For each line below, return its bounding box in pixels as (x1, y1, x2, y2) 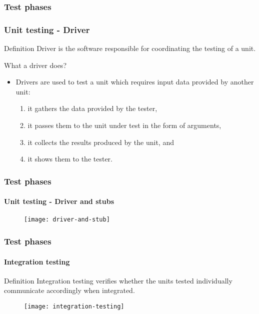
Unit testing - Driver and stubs (4, 196, 114, 206)
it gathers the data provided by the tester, (27, 103, 157, 113)
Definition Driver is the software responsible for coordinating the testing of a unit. (4, 43, 256, 53)
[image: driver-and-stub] (24, 216, 110, 223)
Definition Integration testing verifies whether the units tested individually (4, 275, 232, 285)
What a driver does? (4, 59, 66, 70)
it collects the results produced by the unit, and (27, 136, 174, 147)
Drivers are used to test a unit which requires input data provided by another (15, 76, 254, 87)
